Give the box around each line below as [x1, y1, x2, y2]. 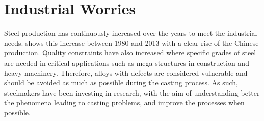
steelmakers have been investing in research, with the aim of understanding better [4, 87, 260, 98]
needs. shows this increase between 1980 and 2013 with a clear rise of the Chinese [4, 37, 259, 48]
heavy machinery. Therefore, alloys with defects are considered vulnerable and [4, 67, 248, 78]
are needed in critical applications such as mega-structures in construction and [4, 57, 249, 68]
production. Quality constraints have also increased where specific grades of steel [4, 47, 256, 58]
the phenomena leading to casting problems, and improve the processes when [4, 97, 245, 108]
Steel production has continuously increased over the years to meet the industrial [4, 27, 257, 38]
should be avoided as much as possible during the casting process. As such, [4, 77, 238, 88]
